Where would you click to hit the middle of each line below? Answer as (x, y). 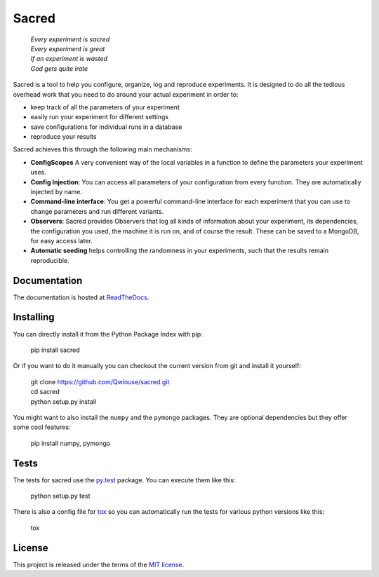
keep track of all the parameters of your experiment (105, 107)
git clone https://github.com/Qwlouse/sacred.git (100, 381)
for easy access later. (61, 240)
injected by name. (56, 192)
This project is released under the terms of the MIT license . (99, 564)
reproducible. (50, 260)
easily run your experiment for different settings (99, 117)
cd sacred (45, 392)
